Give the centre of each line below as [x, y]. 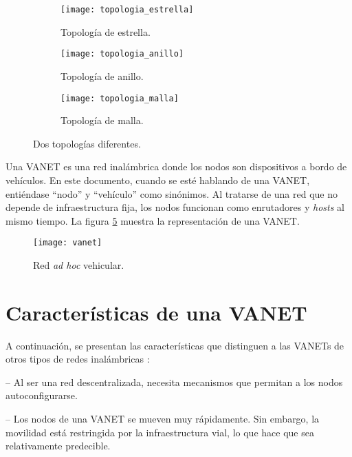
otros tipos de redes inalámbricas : [78, 359]
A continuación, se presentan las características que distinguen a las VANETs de [175, 345]
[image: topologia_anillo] [122, 54]
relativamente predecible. [58, 446]
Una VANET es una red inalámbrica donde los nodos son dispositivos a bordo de [176, 166]
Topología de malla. [102, 120]
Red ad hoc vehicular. [79, 264]
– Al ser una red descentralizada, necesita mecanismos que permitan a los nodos [174, 382]
